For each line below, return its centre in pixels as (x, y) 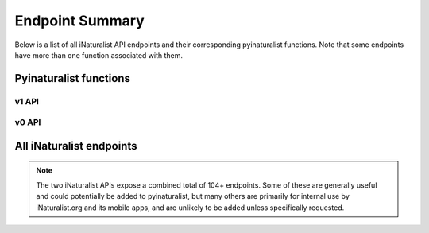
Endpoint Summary (79, 21)
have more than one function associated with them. (99, 55)
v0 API (28, 122)
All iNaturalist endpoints (76, 146)
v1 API (27, 101)
